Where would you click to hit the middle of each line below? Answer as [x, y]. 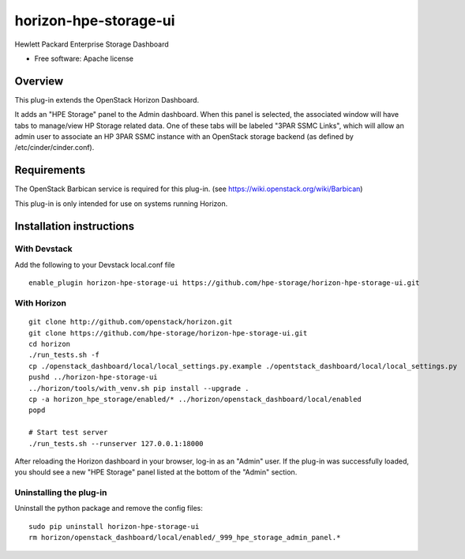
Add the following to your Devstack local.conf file [95, 264]
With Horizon [41, 303]
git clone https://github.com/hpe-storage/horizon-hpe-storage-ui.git [168, 333]
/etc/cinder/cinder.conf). [54, 148]
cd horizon [50, 344]
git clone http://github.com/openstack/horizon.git [131, 322]
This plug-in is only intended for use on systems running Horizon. [121, 203]
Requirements [50, 170]
